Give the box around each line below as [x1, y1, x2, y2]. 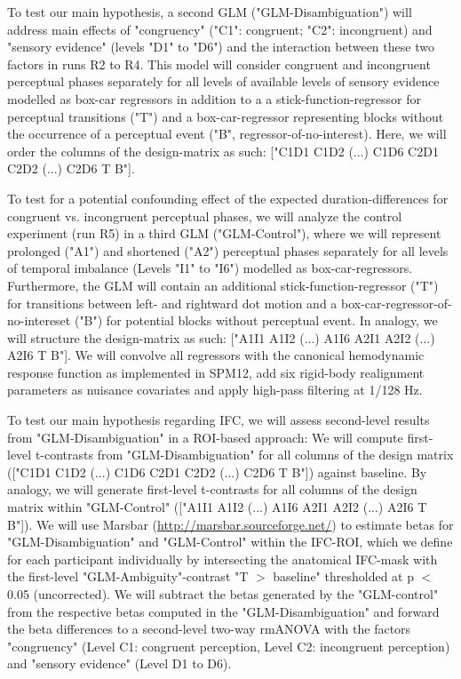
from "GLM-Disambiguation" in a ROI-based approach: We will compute [7, 427, 403, 446]
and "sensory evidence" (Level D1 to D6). [7, 654, 232, 673]
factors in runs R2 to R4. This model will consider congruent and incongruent [7, 54, 431, 73]
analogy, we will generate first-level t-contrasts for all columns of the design [7, 480, 417, 499]
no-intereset [7, 311, 71, 330]
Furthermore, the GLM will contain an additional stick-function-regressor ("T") [7, 276, 439, 294]
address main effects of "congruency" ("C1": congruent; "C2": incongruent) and [7, 20, 433, 38]
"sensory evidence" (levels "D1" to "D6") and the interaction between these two [7, 37, 434, 56]
